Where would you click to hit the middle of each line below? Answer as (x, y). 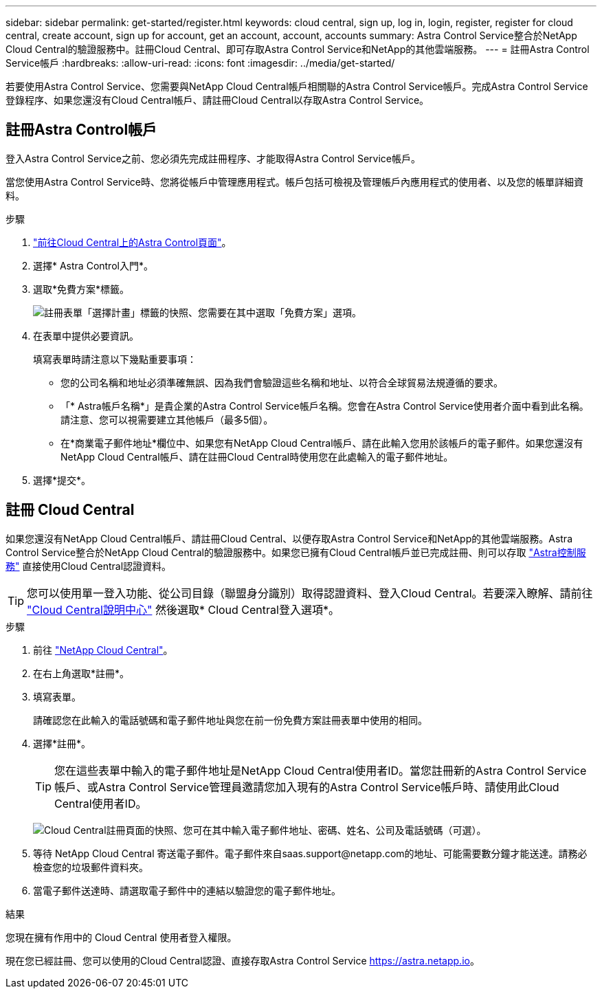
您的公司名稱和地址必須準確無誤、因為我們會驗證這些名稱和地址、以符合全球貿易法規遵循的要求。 (282, 382)
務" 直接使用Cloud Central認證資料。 (89, 566)
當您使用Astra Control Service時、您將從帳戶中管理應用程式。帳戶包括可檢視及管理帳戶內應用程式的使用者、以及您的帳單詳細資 (294, 181)
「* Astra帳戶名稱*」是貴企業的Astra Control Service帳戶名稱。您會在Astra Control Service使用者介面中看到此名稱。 (325, 406)
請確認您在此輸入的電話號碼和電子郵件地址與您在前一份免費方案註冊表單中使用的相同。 (230, 720)
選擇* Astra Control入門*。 (93, 265)
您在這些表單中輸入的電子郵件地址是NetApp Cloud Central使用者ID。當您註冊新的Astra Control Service (321, 770)
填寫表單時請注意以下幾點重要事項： (115, 359)
